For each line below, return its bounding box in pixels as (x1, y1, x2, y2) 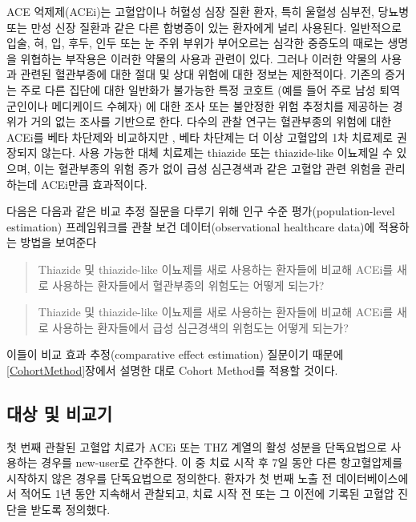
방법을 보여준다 (20, 234, 97, 251)
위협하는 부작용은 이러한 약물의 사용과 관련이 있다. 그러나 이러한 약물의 (20, 50, 378, 66)
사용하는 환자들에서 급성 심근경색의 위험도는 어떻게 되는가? (52, 319, 349, 335)
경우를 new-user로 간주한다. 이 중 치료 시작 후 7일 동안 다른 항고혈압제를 (41, 454, 403, 471)
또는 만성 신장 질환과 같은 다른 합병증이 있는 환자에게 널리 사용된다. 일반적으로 (6, 18, 402, 35)
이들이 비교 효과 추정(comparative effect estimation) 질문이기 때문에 (6, 346, 344, 363)
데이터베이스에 (336, 469, 409, 486)
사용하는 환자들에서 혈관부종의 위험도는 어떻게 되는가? (52, 276, 325, 293)
